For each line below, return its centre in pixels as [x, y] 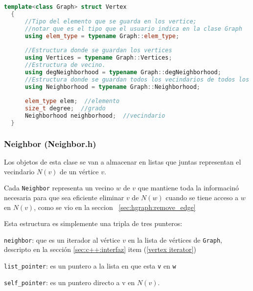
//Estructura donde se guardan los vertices [98, 51]
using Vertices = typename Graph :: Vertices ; [98, 58]
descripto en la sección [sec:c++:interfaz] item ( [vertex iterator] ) [100, 249]
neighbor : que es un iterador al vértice [62, 239]
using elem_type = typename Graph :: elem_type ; [102, 36]
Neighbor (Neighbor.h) [50, 143]
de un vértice [79, 171]
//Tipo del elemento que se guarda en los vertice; [111, 21]
